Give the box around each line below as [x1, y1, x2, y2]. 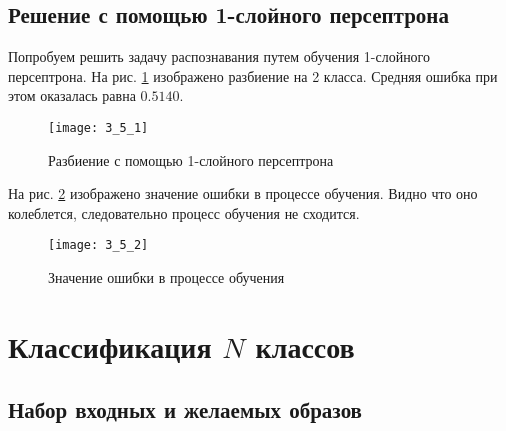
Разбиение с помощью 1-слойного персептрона [48, 149, 334, 170]
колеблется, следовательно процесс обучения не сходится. [8, 202, 360, 223]
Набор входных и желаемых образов [8, 394, 362, 425]
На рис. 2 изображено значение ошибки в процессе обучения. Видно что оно [8, 183, 478, 204]
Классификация [8, 325, 212, 366]
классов [255, 325, 355, 366]
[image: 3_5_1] [48, 120, 149, 135]
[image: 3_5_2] [48, 238, 149, 253]
